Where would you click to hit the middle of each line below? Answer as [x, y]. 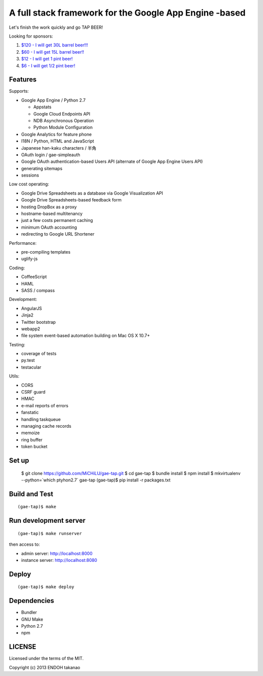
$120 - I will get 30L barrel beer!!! [55, 45]
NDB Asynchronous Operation [64, 120]
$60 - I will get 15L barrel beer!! [53, 52]
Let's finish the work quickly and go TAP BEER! [56, 27]
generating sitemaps [42, 168]
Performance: [23, 243]
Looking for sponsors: [31, 36]
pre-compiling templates [46, 252]
